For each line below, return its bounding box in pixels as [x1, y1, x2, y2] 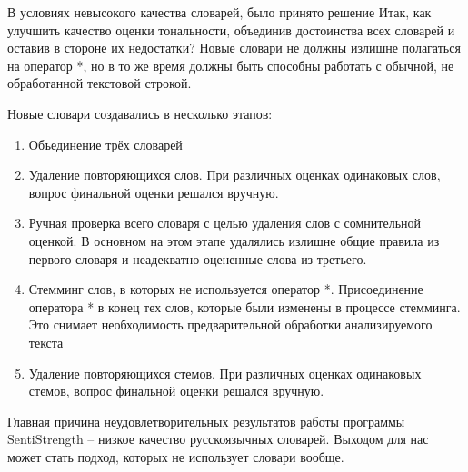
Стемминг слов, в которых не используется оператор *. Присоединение [28, 280, 423, 299]
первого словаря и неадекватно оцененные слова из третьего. [28, 249, 367, 268]
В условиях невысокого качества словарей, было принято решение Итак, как [7, 3, 432, 21]
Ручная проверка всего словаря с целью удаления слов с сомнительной [28, 213, 422, 232]
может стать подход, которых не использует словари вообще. [7, 447, 344, 466]
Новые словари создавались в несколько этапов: [7, 103, 273, 123]
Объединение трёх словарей [28, 134, 183, 153]
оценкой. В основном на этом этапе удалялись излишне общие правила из [28, 231, 440, 250]
